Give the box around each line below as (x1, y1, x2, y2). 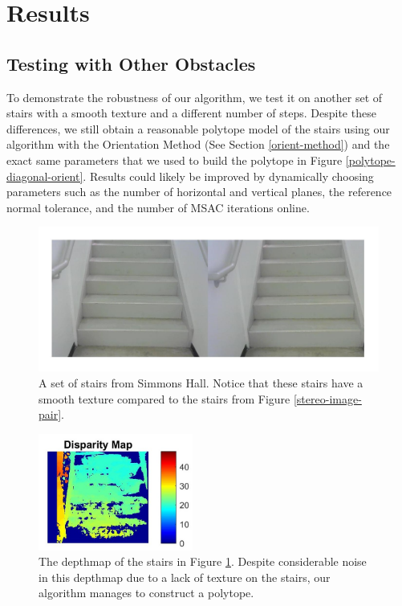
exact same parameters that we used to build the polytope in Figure (6, 151, 343, 168)
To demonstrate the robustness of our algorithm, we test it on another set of (6, 88, 383, 105)
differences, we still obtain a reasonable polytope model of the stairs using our (6, 120, 390, 137)
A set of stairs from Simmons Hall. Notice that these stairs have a (39, 375, 363, 391)
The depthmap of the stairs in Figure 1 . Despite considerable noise (39, 553, 367, 570)
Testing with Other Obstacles (6, 51, 256, 76)
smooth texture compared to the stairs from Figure (39, 390, 290, 407)
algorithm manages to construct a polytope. (39, 584, 254, 601)
